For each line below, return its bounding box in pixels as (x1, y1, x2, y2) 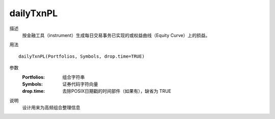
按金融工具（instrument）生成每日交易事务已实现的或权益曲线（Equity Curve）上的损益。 (22, 32, 210, 38)
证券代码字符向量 (62, 81, 98, 87)
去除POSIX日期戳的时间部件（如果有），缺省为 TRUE (62, 88, 172, 94)
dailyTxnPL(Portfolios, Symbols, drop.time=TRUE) (18, 53, 145, 59)
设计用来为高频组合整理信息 (22, 104, 80, 111)
